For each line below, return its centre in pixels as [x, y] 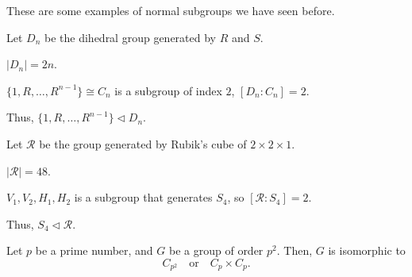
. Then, [295, 250]
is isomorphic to [367, 250]
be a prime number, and [94, 250]
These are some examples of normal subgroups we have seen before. [171, 10]
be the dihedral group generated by [130, 37]
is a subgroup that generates [143, 197]
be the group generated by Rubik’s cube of [143, 143]
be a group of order [216, 250]
